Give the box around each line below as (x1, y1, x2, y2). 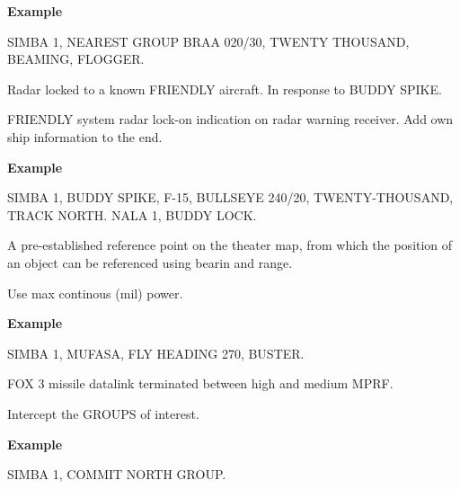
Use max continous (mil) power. (7, 283, 183, 302)
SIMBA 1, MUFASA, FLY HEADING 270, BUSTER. (7, 343, 305, 362)
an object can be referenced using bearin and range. (7, 253, 293, 271)
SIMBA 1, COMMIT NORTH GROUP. (7, 465, 226, 484)
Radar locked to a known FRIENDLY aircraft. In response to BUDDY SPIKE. (7, 79, 442, 98)
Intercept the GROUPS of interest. (7, 404, 199, 422)
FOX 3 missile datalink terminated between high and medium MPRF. (7, 374, 394, 393)
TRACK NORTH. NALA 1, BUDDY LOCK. (7, 205, 257, 224)
